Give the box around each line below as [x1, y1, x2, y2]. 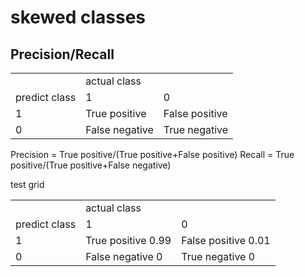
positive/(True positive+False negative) [10, 159, 172, 171]
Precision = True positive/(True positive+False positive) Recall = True [10, 149, 295, 160]
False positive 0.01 [181, 234, 271, 247]
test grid [10, 179, 45, 190]
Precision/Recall [10, 46, 115, 63]
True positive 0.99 [85, 234, 172, 247]
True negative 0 [181, 250, 256, 263]
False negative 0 [85, 250, 163, 263]
